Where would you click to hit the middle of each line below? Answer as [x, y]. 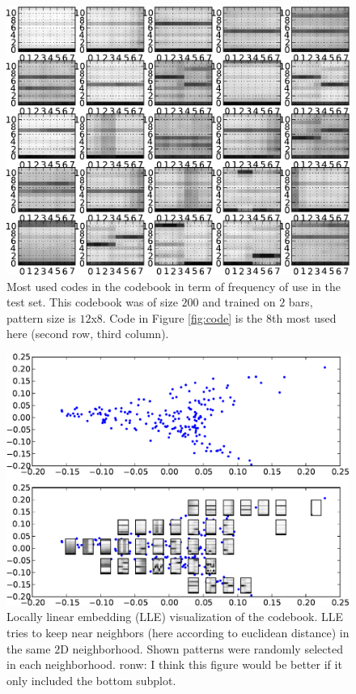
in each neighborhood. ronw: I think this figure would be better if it [174, 664]
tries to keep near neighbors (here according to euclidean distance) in [178, 633]
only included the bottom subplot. [91, 680]
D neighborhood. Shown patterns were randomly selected [201, 648]
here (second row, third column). [88, 334]
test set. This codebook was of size [92, 302]
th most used [304, 317]
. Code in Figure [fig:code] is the [182, 317]
